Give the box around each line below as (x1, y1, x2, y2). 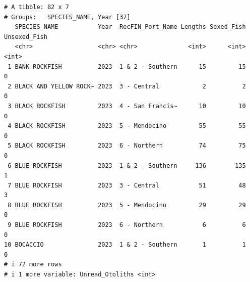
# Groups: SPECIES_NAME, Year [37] (4, 13, 131, 21)
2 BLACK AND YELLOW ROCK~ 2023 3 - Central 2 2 (8, 82, 246, 90)
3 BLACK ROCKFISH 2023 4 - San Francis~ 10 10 (8, 102, 246, 110)
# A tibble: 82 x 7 (4, 4, 69, 11)
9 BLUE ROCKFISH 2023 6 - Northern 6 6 (8, 221, 246, 229)
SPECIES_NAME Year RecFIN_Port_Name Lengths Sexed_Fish (15, 23, 246, 31)
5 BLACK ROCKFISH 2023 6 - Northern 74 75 (8, 142, 246, 150)
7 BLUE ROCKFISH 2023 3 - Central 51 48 (8, 181, 246, 189)
